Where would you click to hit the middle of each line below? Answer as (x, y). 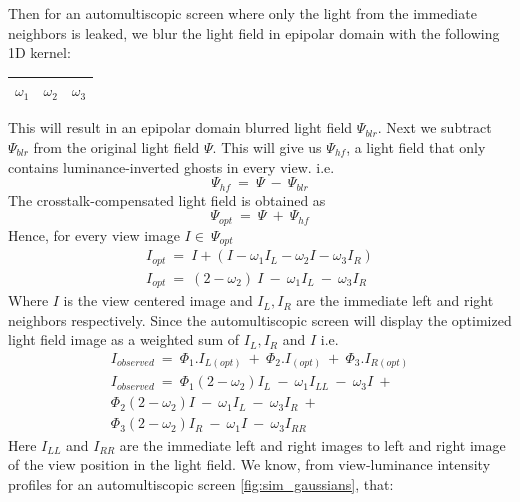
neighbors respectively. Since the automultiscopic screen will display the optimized (260, 319)
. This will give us (267, 146)
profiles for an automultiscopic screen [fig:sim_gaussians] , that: (201, 483)
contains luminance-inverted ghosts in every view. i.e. (171, 166)
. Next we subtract (434, 127)
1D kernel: (39, 52)
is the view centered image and (158, 300)
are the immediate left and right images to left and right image (312, 444)
